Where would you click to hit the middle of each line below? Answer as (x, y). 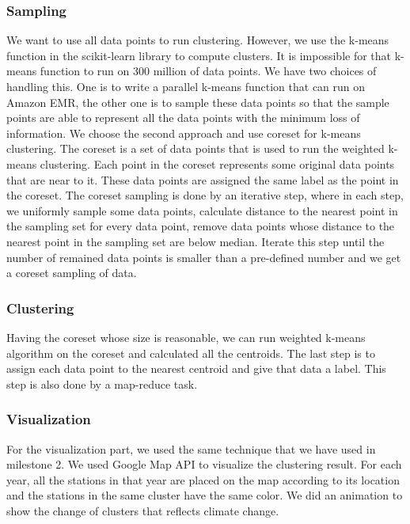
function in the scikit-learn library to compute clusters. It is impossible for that (199, 55)
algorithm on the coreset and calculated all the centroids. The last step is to (191, 353)
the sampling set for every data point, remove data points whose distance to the (201, 226)
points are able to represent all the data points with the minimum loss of (183, 118)
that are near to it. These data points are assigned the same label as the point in (203, 179)
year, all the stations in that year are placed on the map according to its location (203, 479)
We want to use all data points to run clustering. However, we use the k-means (198, 40)
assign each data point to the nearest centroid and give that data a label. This (196, 368)
